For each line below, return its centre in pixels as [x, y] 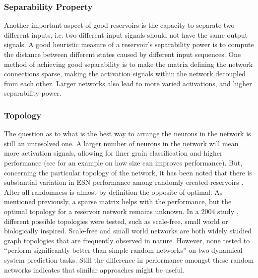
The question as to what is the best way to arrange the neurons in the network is [128, 134]
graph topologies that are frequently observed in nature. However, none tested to [127, 240]
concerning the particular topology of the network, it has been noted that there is [128, 172]
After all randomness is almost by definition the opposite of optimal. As [113, 192]
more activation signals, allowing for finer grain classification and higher [113, 153]
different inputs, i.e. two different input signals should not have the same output [126, 34]
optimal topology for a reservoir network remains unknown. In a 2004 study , [121, 211]
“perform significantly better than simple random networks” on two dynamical [123, 250]
